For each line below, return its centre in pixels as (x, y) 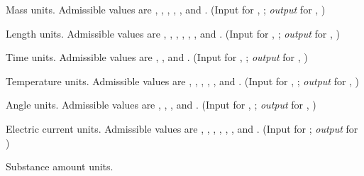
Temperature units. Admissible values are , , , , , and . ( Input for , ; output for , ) (183, 81)
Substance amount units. (60, 166)
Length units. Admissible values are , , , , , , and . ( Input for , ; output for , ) (173, 33)
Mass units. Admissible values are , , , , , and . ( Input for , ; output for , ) (166, 9)
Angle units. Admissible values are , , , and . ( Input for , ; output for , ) (161, 105)
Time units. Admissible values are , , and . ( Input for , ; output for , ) (157, 57)
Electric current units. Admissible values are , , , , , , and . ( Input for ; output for (182, 128)
